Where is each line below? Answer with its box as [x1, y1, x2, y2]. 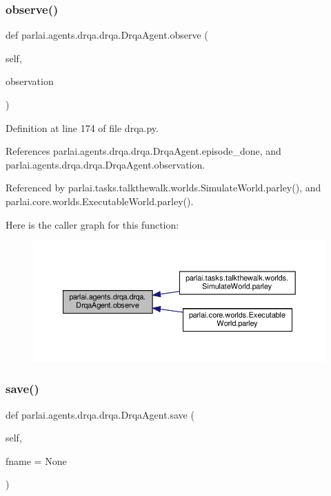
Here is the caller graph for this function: [6, 217, 179, 231]
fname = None [6, 453, 67, 468]
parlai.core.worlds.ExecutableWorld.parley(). [6, 193, 194, 208]
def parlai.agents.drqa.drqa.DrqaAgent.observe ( [6, 28, 208, 42]
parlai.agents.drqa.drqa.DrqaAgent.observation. [6, 157, 205, 171]
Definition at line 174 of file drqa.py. [6, 120, 159, 135]
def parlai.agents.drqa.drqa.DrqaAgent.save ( [6, 407, 194, 421]
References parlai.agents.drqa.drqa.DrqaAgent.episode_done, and [6, 144, 281, 158]
